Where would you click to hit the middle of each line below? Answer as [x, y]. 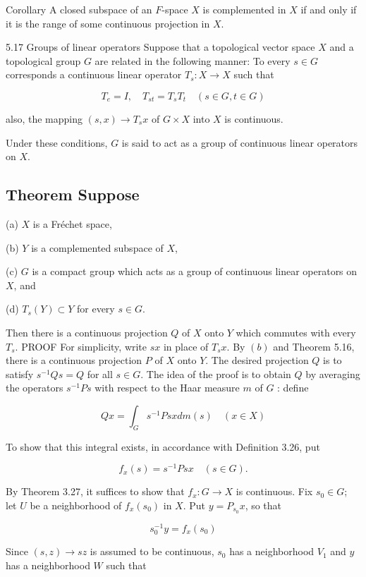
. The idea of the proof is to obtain [216, 373]
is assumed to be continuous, [152, 551]
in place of [186, 346]
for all [100, 373]
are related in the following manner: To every [193, 60]
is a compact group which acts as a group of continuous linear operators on [195, 271]
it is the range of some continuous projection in [108, 23]
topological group [43, 60]
